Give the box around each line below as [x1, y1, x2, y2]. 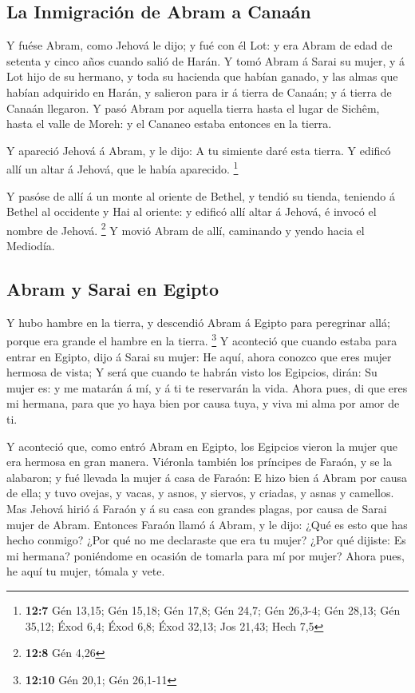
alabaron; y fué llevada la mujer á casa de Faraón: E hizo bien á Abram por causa [6, 468, 408, 485]
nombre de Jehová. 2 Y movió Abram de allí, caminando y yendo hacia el [6, 219, 365, 238]
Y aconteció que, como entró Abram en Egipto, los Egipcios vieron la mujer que [6, 437, 397, 454]
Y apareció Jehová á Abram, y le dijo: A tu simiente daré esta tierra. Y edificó [6, 141, 391, 158]
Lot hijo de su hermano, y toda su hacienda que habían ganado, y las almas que [6, 68, 398, 85]
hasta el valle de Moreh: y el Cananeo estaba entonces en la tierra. [6, 115, 332, 132]
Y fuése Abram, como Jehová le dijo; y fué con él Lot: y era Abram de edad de [6, 37, 393, 54]
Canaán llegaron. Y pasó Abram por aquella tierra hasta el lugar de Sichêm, [6, 99, 380, 116]
